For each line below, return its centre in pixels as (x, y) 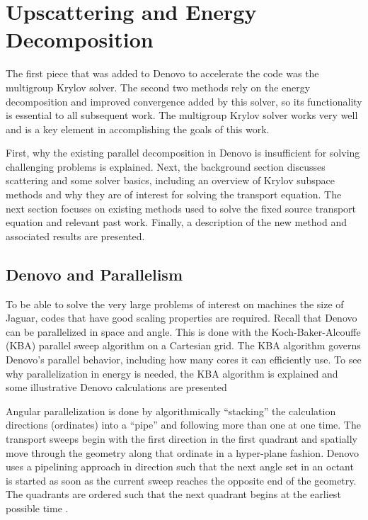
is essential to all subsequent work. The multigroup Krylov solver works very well (182, 115)
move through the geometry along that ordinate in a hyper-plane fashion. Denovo (183, 452)
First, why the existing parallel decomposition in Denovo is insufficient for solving (183, 153)
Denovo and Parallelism (94, 274)
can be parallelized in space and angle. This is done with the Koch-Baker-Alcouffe (183, 331)
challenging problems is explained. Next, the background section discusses (166, 166)
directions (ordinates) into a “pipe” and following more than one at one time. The (183, 425)
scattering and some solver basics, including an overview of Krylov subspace (171, 180)
